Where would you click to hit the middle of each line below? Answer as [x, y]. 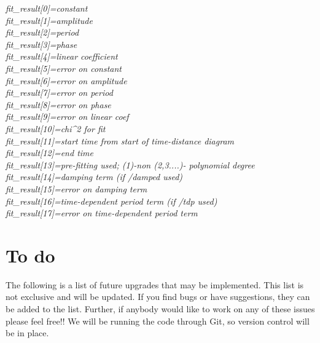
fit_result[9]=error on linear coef [67, 116]
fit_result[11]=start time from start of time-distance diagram [120, 140]
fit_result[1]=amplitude [49, 20]
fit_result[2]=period [42, 32]
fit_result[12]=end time [49, 153]
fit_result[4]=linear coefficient [62, 56]
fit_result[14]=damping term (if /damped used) [94, 177]
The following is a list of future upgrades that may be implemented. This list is [155, 284]
